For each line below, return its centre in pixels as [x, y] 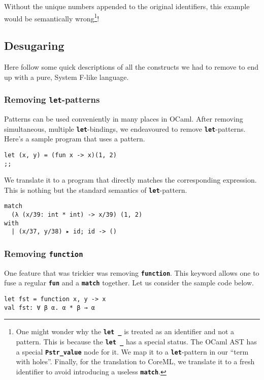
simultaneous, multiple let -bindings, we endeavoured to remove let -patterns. [125, 128]
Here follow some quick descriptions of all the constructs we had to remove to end [131, 67]
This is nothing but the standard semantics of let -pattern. [96, 189]
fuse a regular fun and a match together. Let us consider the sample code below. [129, 283]
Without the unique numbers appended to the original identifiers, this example [127, 6]
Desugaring [34, 46]
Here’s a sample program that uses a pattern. [75, 139]
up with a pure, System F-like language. [67, 77]
